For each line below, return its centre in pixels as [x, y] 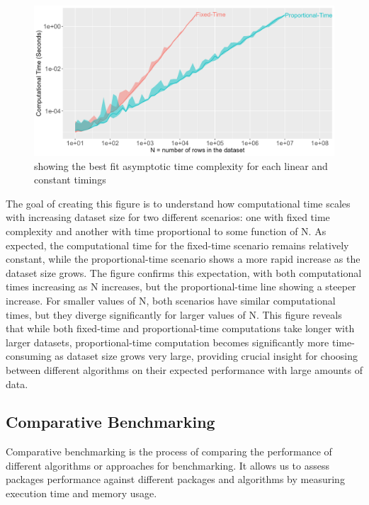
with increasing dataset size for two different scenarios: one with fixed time [168, 217]
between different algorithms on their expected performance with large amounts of [184, 369]
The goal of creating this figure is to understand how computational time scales [178, 203]
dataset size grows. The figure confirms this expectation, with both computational [184, 272]
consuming [29, 356]
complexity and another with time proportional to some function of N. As [166, 231]
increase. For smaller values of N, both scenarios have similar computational [171, 300]
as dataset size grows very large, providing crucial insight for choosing [206, 356]
